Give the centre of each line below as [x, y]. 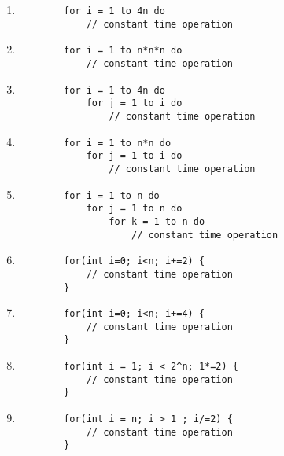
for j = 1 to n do [134, 209]
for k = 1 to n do [157, 221]
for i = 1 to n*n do [118, 143]
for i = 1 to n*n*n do [123, 51]
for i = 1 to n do [112, 195]
